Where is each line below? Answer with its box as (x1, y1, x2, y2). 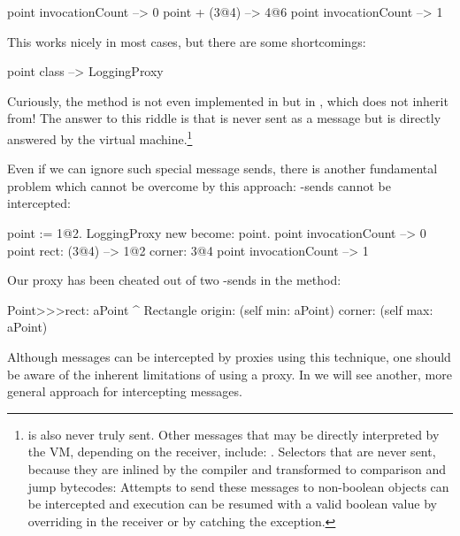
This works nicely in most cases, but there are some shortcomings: (7, 32, 366, 50)
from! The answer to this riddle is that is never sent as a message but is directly (7, 109, 441, 127)
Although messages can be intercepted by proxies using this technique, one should (7, 347, 451, 365)
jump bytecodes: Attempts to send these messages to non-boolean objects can (27, 477, 449, 495)
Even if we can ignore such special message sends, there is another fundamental (7, 159, 438, 178)
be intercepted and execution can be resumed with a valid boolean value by (27, 494, 437, 513)
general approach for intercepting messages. (7, 382, 242, 401)
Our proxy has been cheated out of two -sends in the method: (7, 271, 341, 289)
